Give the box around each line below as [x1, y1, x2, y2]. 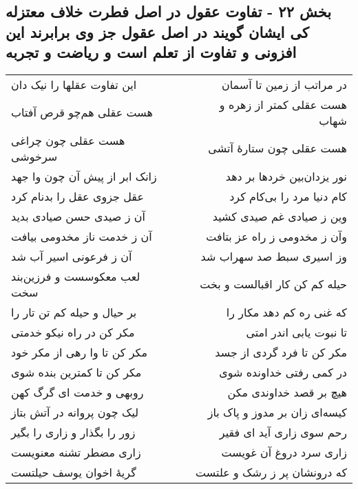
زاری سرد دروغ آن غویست [221, 443, 347, 460]
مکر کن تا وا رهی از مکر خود [11, 343, 148, 360]
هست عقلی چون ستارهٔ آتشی [208, 140, 347, 157]
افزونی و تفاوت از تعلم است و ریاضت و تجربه [6, 41, 297, 63]
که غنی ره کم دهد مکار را [226, 303, 347, 320]
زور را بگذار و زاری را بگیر [11, 423, 136, 440]
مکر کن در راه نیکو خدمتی [11, 323, 135, 340]
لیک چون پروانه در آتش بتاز [11, 403, 139, 420]
